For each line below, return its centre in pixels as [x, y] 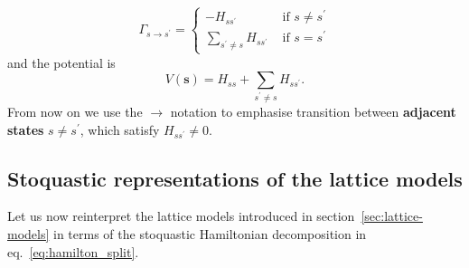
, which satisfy [120, 129]
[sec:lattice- [392, 216]
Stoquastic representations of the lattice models [235, 178]
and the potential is [61, 62]
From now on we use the [75, 111]
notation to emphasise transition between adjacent [313, 111]
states [26, 129]
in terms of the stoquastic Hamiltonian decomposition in [210, 233]
